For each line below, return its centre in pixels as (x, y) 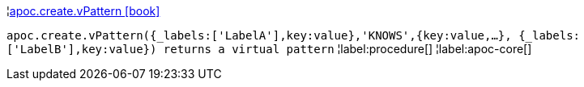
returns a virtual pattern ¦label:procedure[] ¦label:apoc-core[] (347, 49)
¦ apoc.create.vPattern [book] (83, 11)
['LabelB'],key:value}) (82, 49)
